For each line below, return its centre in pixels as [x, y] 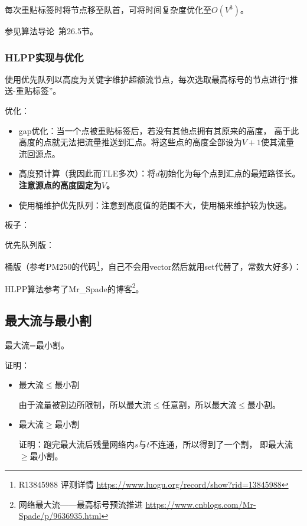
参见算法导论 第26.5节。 [51, 31]
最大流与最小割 [48, 320]
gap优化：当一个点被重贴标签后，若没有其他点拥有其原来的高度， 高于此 [159, 130]
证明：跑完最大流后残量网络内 [76, 444]
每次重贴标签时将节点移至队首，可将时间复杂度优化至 [108, 9]
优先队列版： [30, 244]
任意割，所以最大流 [199, 404]
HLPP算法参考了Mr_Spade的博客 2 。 [74, 287]
